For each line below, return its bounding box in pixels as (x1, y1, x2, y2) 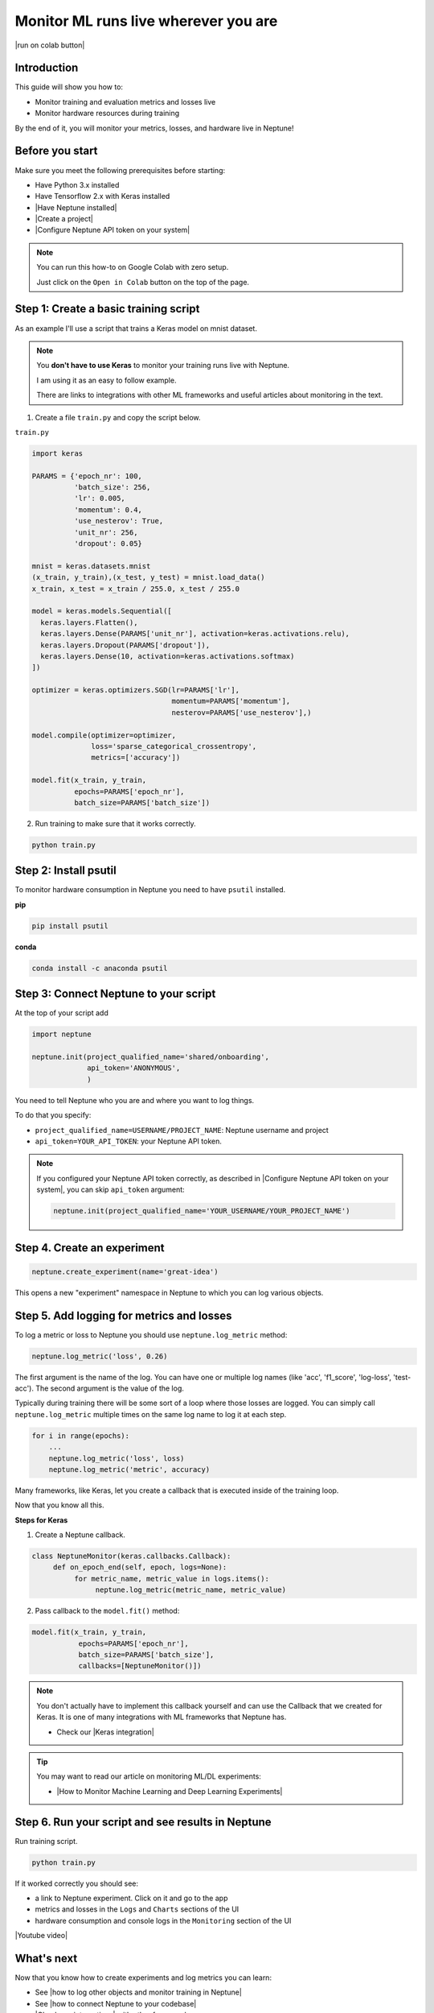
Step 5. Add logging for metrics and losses (14, 1308, 232, 1322)
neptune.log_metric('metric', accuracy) (48, 1465, 211, 1474)
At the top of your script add (14, 1008, 108, 1018)
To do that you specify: (14, 1110, 92, 1120)
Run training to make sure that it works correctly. (35, 818, 196, 829)
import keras (31, 448, 84, 458)
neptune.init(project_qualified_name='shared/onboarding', (31, 1052, 269, 1062)
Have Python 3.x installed (35, 180, 120, 189)
